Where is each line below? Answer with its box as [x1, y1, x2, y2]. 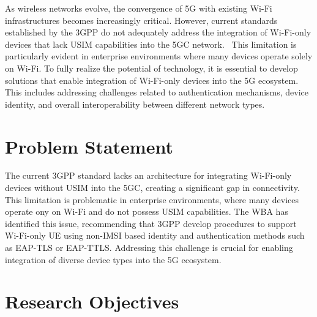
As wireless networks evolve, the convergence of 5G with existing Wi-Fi [5, 2, 272, 14]
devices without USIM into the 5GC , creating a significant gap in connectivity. [5, 181, 300, 194]
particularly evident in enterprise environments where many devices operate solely [5, 50, 313, 62]
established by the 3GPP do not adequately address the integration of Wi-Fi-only [5, 26, 311, 39]
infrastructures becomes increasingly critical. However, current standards [5, 13, 278, 26]
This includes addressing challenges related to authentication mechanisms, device [5, 86, 309, 99]
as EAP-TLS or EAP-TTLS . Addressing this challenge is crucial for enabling [5, 241, 293, 254]
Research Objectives [5, 289, 179, 314]
